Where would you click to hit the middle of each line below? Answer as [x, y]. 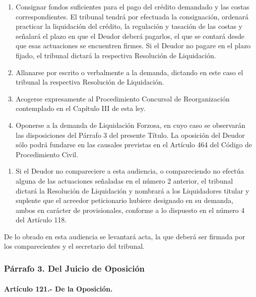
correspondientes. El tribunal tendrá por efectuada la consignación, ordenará [132, 16]
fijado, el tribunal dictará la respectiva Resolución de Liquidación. [116, 55]
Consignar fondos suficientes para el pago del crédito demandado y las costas [132, 6]
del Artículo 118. [41, 220]
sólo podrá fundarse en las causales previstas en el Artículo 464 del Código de [134, 145]
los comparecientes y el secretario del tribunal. [74, 246]
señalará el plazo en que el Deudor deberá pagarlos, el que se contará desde [130, 36]
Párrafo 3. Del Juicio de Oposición [74, 268]
